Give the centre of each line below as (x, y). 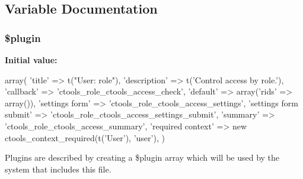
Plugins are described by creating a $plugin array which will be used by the (142, 157)
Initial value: (31, 60)
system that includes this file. (58, 169)
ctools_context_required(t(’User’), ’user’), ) (85, 137)
